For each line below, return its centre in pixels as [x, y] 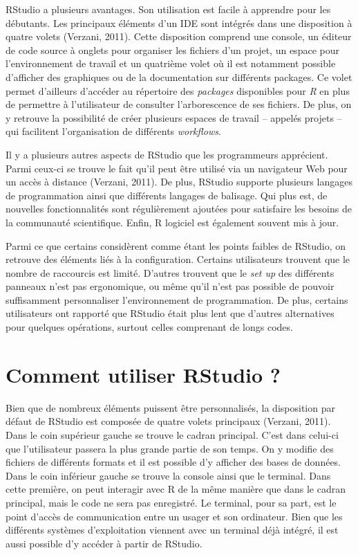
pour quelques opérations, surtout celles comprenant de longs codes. [149, 327]
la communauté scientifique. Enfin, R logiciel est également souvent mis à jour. [172, 222]
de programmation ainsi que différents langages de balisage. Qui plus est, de [167, 195]
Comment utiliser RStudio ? [143, 374]
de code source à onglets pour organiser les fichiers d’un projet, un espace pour [172, 49]
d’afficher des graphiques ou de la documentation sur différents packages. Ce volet [179, 76]
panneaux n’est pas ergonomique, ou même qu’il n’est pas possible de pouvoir [170, 286]
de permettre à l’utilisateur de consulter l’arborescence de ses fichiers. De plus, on [179, 104]
